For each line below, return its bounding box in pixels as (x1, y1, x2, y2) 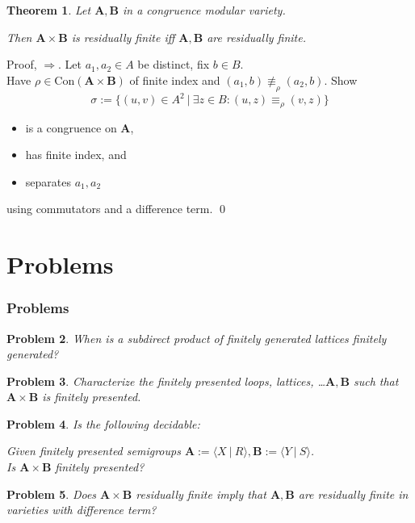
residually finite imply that (136, 485, 266, 502)
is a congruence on (25, 119, 117, 136)
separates (25, 173, 71, 190)
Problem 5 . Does (6, 485, 97, 502)
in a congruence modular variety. (123, 2, 286, 18)
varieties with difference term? (6, 501, 157, 518)
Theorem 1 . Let (6, 2, 91, 18)
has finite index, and (25, 146, 127, 163)
